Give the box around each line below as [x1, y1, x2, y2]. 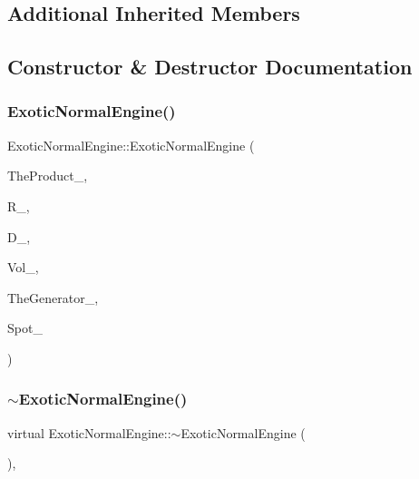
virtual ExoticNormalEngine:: [7, 423, 171, 442]
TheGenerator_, [7, 288, 99, 307]
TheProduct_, [7, 166, 88, 185]
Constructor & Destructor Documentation [7, 53, 413, 81]
